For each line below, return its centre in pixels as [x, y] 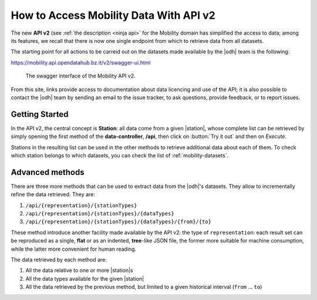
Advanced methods [48, 172]
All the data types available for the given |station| [85, 278]
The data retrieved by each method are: [59, 259]
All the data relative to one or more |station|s [79, 271]
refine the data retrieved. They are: [53, 194]
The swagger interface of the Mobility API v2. [80, 76]
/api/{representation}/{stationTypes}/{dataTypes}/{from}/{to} [118, 222]
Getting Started [40, 114]
